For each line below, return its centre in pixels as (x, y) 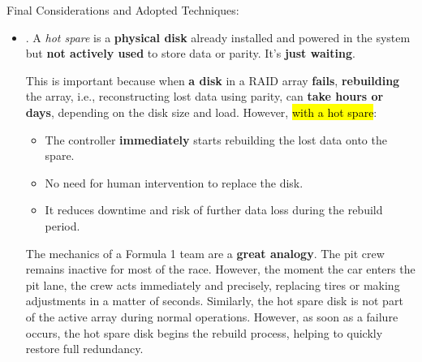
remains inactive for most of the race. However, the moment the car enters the (220, 269)
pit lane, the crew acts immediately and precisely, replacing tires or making (213, 284)
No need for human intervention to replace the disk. (174, 182)
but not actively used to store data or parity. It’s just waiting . (190, 53)
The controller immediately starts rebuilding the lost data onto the (216, 139)
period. (62, 225)
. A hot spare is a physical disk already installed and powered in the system (218, 37)
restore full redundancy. (84, 349)
